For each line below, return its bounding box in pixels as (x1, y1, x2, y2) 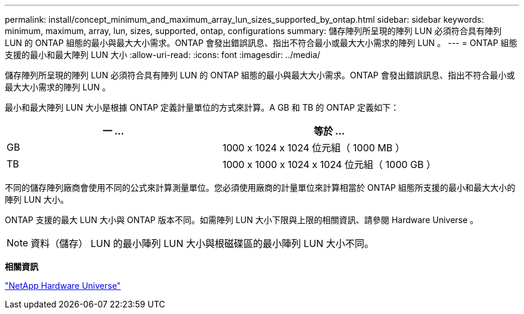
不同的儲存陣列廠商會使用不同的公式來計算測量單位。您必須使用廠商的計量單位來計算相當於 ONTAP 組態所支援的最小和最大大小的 (5, 182, 516, 193)
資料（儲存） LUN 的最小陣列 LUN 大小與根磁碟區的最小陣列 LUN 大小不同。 (31, 237, 374, 249)
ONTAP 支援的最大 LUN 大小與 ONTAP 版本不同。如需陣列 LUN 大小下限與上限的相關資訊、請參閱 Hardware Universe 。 (5, 215, 479, 225)
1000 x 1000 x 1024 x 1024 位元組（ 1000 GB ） (222, 158, 436, 170)
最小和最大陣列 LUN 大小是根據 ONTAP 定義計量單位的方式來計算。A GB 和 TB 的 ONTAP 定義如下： (5, 102, 400, 112)
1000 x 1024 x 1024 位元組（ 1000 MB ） (222, 142, 405, 154)
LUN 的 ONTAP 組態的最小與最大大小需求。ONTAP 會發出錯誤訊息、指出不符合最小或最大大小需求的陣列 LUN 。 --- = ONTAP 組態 (5, 38, 517, 48)
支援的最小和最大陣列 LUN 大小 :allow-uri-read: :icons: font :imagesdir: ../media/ (5, 50, 321, 60)
